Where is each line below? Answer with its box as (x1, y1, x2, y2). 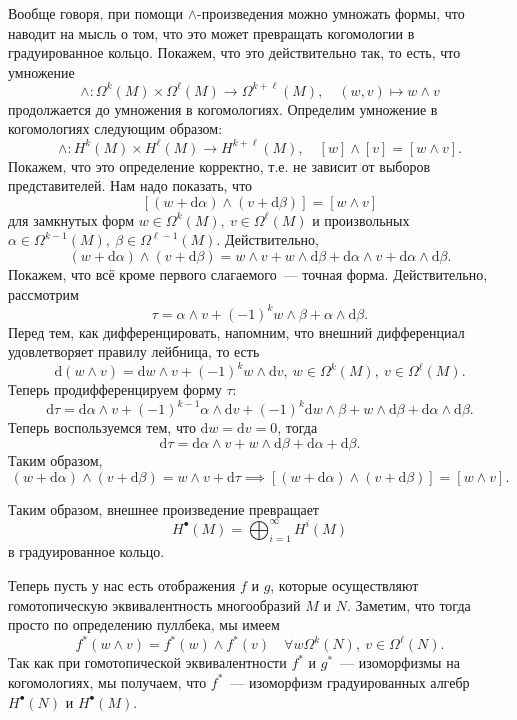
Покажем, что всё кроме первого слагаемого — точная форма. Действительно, (8, 263, 488, 284)
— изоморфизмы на (340, 652, 460, 673)
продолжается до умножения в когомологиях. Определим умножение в (8, 98, 438, 119)
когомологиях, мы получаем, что (8, 671, 207, 692)
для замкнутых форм (8, 209, 135, 230)
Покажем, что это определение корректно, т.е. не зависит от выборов (8, 155, 431, 176)
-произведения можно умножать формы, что (197, 3, 465, 23)
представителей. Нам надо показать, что (8, 175, 253, 196)
